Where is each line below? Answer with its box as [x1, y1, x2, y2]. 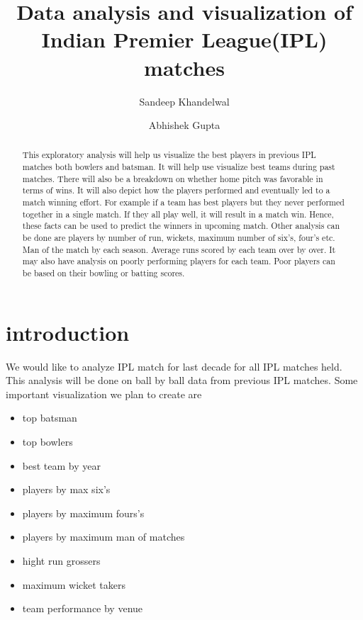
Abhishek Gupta [148, 118, 220, 133]
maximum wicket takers [22, 577, 125, 592]
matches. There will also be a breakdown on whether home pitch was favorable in [22, 172, 323, 184]
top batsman [22, 410, 77, 425]
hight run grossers [22, 553, 101, 568]
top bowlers [22, 434, 73, 449]
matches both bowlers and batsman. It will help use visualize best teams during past [22, 161, 335, 173]
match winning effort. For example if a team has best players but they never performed [22, 196, 345, 208]
